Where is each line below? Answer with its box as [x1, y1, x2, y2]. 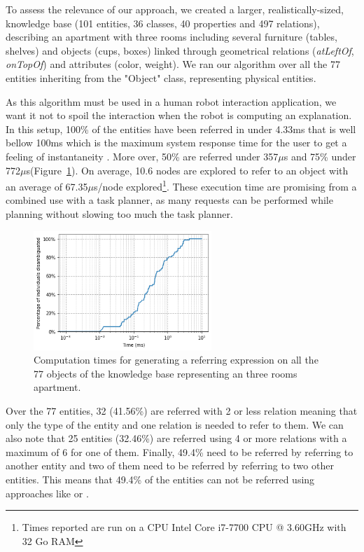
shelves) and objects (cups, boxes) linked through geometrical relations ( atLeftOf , [6, 43, 354, 57]
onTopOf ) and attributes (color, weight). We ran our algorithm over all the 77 [6, 57, 340, 71]
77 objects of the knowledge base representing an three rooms [34, 366, 297, 380]
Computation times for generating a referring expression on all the [34, 352, 318, 367]
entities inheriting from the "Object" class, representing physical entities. [6, 70, 316, 85]
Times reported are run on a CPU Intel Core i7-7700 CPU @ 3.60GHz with [22, 520, 346, 534]
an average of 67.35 [6, 179, 88, 193]
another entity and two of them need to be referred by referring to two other [6, 458, 334, 473]
